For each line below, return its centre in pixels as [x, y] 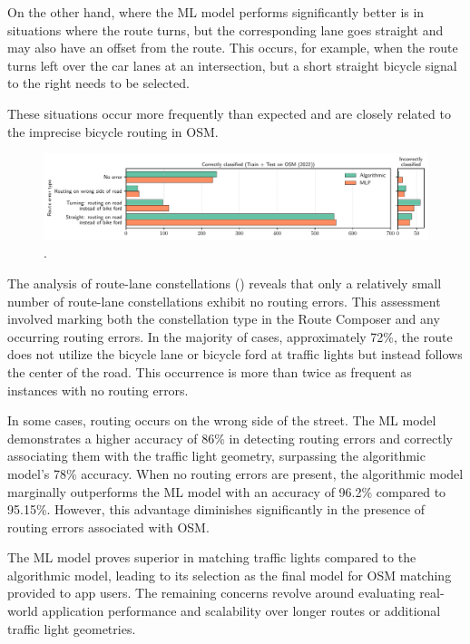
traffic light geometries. [72, 628]
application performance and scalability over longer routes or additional [241, 611]
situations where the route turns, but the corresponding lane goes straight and [225, 29]
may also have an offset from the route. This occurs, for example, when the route [233, 48]
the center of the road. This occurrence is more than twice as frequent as [210, 371]
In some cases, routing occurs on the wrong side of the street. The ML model [222, 420]
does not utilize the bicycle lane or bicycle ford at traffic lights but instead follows [235, 354]
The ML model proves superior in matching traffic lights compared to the [212, 557]
